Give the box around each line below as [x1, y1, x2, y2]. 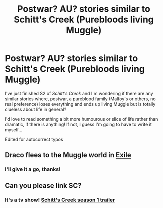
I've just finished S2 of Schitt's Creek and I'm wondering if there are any [5, 90, 153, 96]
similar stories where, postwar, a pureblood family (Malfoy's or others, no [5, 96, 156, 102]
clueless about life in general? [5, 106, 66, 112]
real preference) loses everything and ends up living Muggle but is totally [5, 101, 156, 107]
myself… [5, 126, 23, 133]
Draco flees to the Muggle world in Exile [5, 151, 131, 159]
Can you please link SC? [5, 181, 82, 190]
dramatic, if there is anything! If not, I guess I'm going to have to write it [5, 121, 152, 127]
